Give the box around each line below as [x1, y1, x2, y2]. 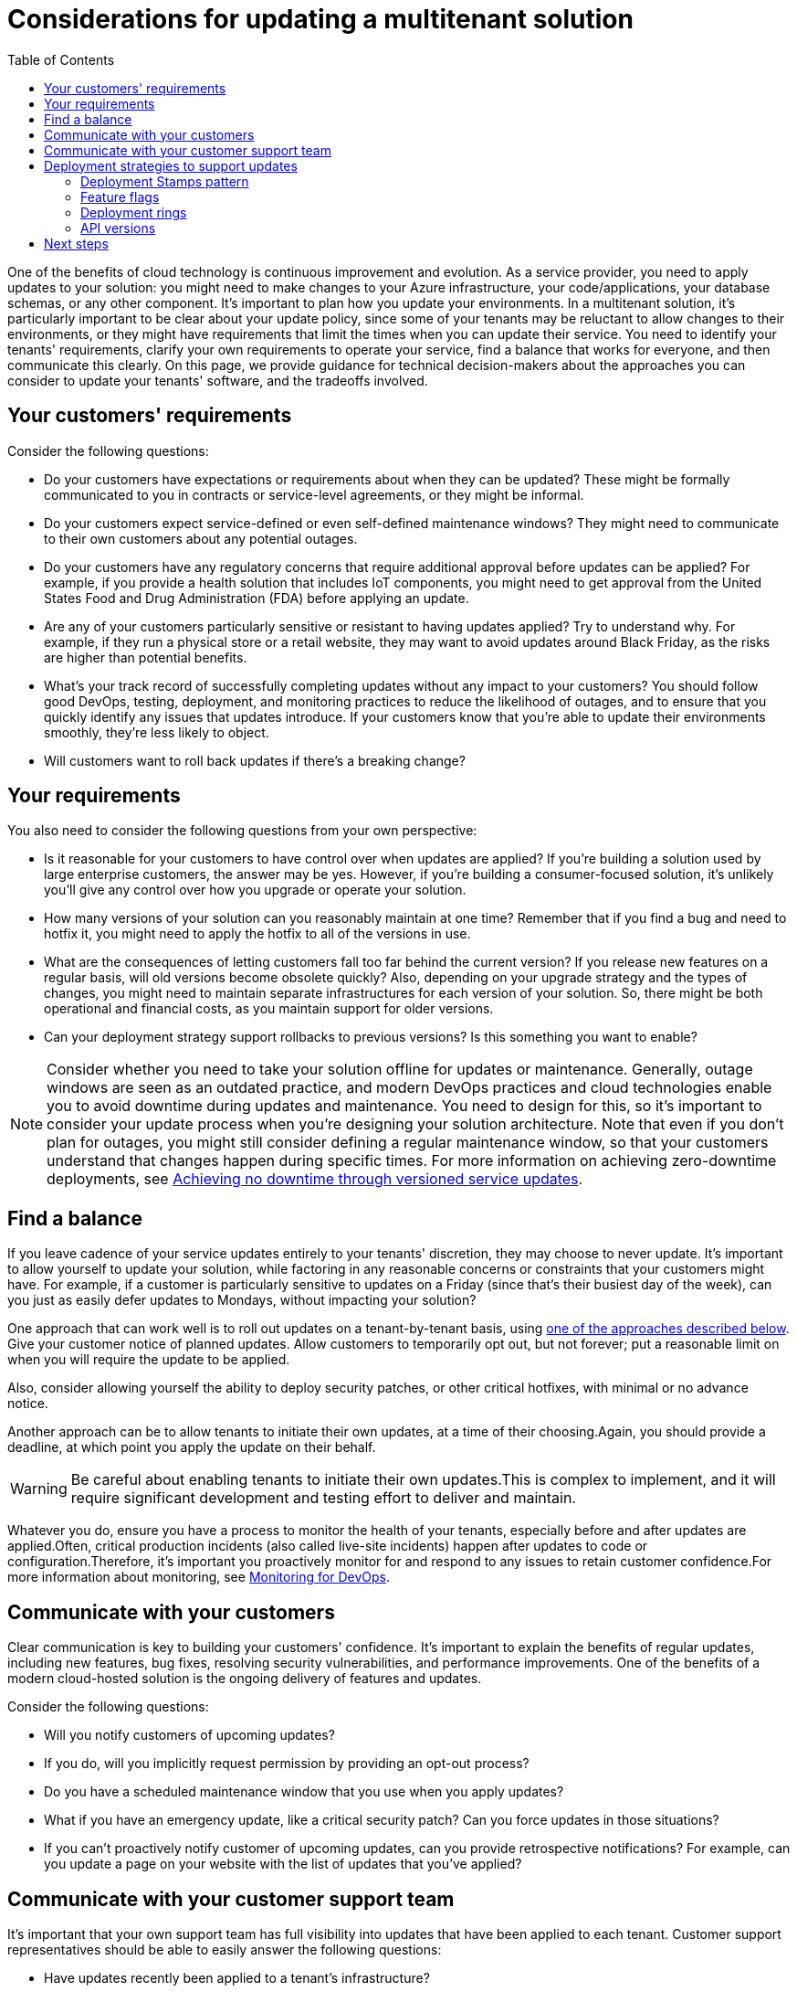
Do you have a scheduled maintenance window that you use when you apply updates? [44, 1784, 564, 1800]
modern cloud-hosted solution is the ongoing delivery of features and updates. [7, 1670, 482, 1687]
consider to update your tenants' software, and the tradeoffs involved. [7, 372, 428, 388]
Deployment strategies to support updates [44, 157, 298, 174]
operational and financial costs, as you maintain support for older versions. [44, 1001, 494, 1017]
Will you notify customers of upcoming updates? [44, 1727, 335, 1743]
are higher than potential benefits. [44, 649, 247, 665]
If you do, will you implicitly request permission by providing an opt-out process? [44, 1755, 530, 1772]
